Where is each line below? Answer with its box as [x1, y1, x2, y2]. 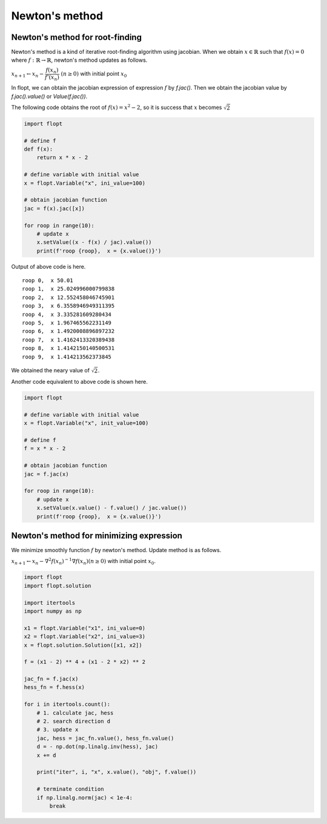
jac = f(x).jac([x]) [24, 205, 85, 212]
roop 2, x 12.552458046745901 [22, 294, 115, 301]
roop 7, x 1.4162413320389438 [22, 336, 115, 343]
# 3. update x [36, 727, 79, 733]
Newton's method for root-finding [11, 32, 142, 42]
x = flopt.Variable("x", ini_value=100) [24, 179, 145, 186]
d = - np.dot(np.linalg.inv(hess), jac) [36, 743, 159, 750]
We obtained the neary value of [11, 366, 90, 374]
